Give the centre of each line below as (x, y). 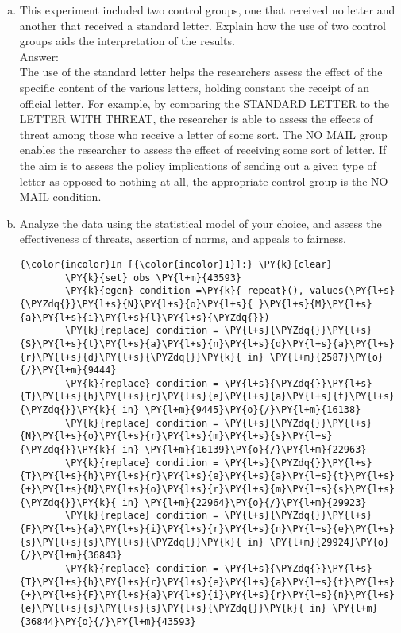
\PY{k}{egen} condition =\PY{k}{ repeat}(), (185, 291)
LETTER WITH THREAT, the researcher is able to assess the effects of (196, 119)
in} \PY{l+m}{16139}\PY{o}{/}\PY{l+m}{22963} (244, 450)
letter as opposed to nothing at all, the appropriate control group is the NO (204, 181)
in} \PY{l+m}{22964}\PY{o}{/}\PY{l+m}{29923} (244, 502)
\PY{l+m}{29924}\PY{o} (330, 542)
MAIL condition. (60, 197)
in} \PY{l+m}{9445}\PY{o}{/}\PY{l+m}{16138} (241, 410)
